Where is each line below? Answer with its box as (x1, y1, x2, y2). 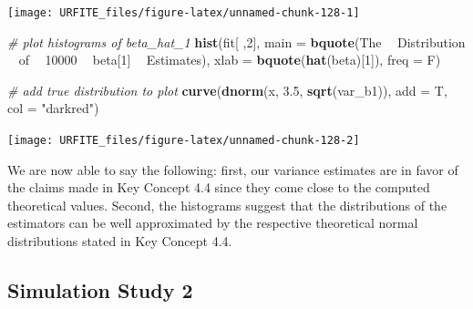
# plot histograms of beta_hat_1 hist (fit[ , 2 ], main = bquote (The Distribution (7, 32, 466, 51)
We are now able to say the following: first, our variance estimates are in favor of (7, 160, 458, 179)
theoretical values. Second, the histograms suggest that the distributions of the (7, 195, 447, 214)
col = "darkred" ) (7, 98, 99, 118)
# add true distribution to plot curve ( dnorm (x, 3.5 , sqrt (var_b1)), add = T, (7, 80, 447, 99)
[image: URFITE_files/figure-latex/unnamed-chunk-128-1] (7, 6, 360, 19)
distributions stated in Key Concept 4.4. (7, 232, 232, 251)
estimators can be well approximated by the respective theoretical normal (7, 213, 418, 232)
